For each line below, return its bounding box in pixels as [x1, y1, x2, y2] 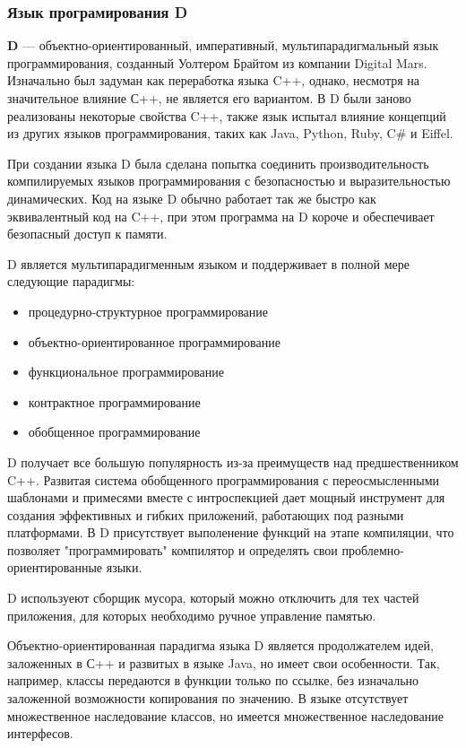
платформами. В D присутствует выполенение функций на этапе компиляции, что [7, 523, 454, 542]
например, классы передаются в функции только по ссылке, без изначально [7, 671, 419, 690]
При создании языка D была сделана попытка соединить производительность [7, 153, 429, 172]
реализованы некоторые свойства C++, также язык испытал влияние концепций [7, 106, 446, 125]
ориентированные [7, 558, 103, 577]
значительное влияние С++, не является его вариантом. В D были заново [7, 89, 411, 107]
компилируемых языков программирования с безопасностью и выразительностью [7, 171, 451, 190]
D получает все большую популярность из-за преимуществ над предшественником [7, 452, 459, 471]
